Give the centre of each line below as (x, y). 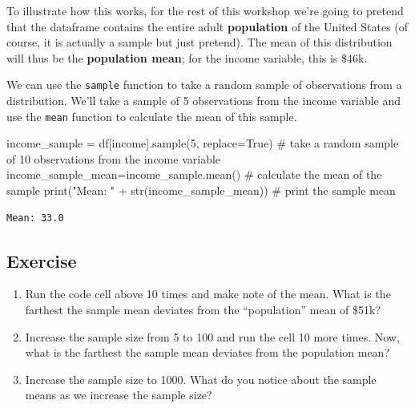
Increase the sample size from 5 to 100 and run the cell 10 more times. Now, (212, 336)
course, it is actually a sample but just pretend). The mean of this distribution (199, 42)
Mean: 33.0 (35, 218)
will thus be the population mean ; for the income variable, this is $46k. (187, 57)
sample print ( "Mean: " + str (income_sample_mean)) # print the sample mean (201, 190)
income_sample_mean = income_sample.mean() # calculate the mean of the (194, 174)
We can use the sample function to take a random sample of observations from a (204, 85)
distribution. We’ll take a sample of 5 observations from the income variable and (204, 101)
